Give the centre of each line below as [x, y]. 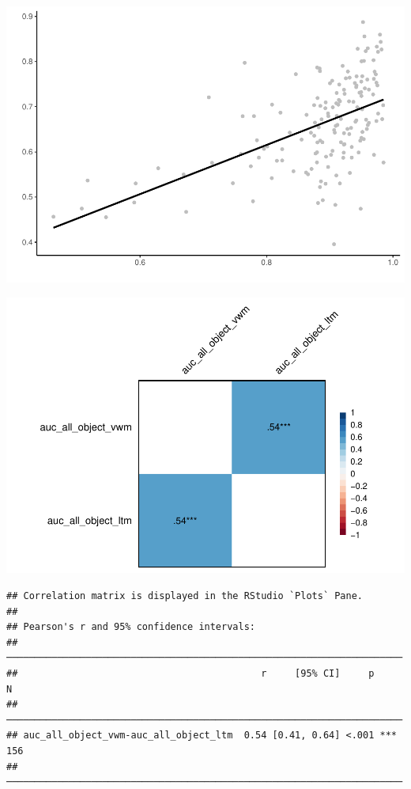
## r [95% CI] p [190, 673]
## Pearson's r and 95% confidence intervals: [131, 627]
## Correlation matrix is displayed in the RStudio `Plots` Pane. [185, 596]
